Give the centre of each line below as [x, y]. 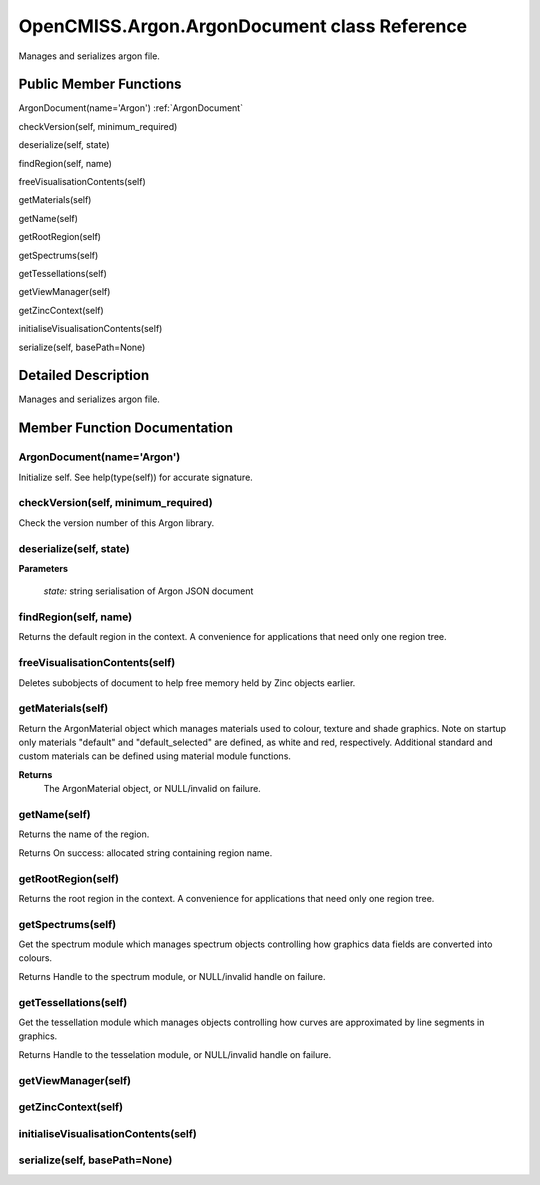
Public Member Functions [100, 84]
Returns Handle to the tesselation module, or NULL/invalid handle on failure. [175, 1054]
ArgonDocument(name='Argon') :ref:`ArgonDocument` [131, 108]
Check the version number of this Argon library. [116, 522]
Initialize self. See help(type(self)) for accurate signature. [136, 477]
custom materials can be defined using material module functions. [155, 756]
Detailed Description [84, 375]
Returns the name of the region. [84, 834]
